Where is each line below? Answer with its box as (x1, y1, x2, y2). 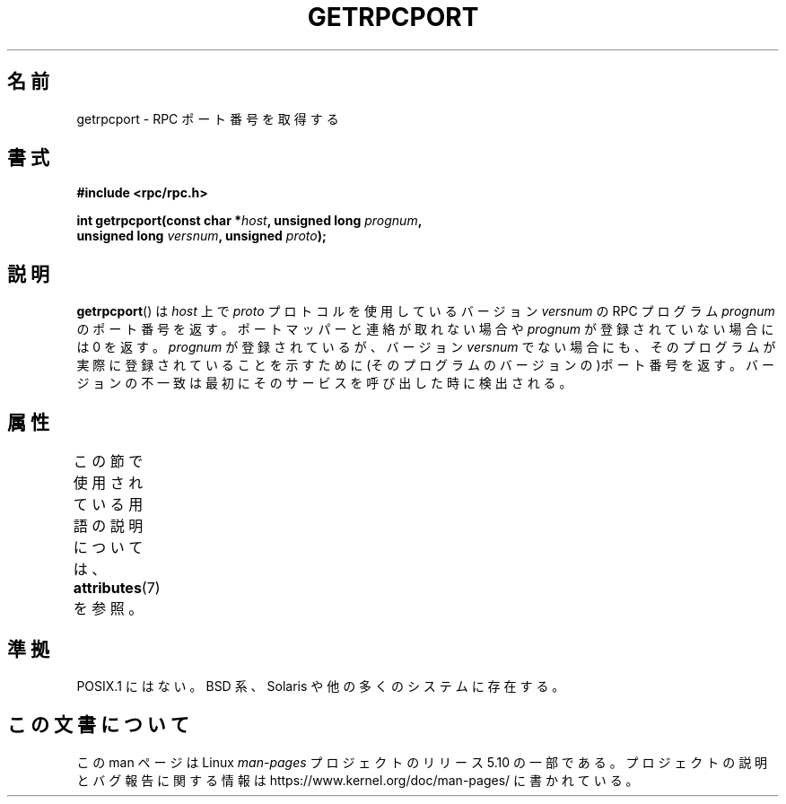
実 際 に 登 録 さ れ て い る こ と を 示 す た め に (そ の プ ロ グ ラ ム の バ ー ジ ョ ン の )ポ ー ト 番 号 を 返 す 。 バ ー (76, 357, 774, 373)
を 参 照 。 (73, 599, 144, 618)
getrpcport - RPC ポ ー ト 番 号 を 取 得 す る (76, 110, 339, 127)
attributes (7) (73, 579, 161, 598)
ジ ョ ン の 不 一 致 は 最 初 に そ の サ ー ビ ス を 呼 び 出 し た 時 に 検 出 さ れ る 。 (76, 375, 572, 391)
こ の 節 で (73, 452, 144, 471)
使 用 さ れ (73, 474, 144, 493)
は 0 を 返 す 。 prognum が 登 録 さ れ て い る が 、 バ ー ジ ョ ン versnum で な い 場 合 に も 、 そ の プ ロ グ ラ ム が (76, 339, 776, 355)
